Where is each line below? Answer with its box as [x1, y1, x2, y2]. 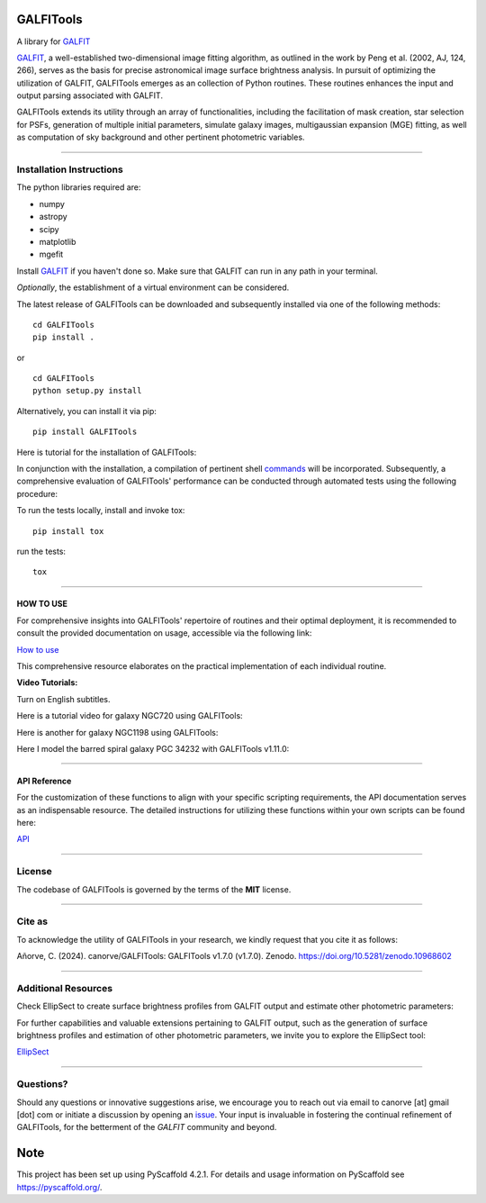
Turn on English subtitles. [16, 693, 112, 704]
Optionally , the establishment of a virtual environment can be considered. [16, 282, 290, 293]
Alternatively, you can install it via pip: [16, 405, 157, 416]
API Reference [16, 775, 72, 786]
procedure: [16, 488, 58, 499]
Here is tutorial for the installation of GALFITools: [16, 447, 197, 457]
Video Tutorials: [16, 677, 78, 688]
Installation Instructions [16, 163, 123, 176]
